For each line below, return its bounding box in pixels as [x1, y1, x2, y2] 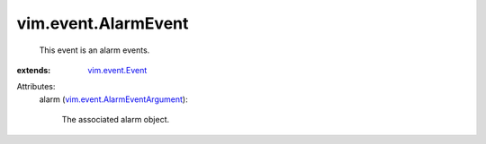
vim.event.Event [87, 64, 148, 75]
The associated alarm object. [61, 114, 170, 125]
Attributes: [16, 81, 56, 92]
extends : [16, 64, 51, 75]
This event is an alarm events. [39, 45, 150, 55]
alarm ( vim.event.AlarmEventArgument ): [39, 94, 188, 105]
